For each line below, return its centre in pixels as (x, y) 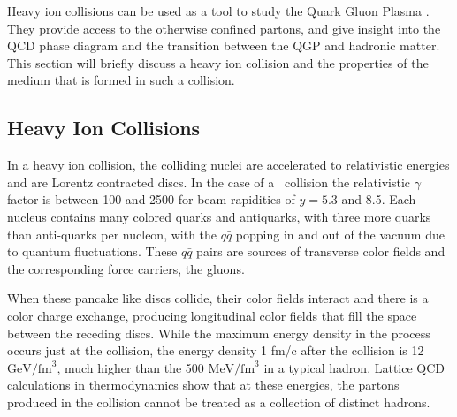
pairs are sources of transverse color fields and (321, 251)
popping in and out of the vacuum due (340, 234)
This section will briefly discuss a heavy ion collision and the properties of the (218, 62)
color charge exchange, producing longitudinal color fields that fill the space (212, 315)
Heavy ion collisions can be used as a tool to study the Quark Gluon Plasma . (218, 11)
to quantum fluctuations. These (92, 251)
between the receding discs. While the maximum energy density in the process (219, 333)
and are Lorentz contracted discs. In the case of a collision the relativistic (209, 182)
